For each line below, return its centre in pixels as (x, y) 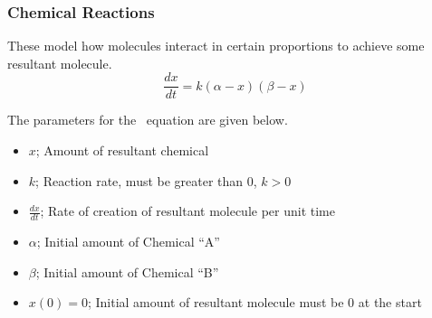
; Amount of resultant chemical (122, 150)
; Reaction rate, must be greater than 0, (146, 180)
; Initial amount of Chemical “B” (127, 271)
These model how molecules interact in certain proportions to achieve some (216, 46)
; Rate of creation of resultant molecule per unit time (188, 211)
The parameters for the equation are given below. (148, 120)
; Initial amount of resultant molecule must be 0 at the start (254, 302)
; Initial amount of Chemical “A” (128, 242)
